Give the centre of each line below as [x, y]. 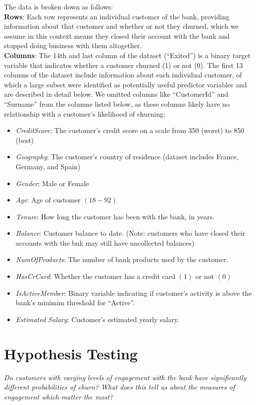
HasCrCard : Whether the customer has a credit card [96, 276]
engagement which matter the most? [59, 396]
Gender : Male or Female [52, 183]
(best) [25, 140]
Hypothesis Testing [71, 353]
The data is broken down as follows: [58, 6]
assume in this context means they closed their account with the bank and [117, 35]
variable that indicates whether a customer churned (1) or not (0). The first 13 [124, 65]
